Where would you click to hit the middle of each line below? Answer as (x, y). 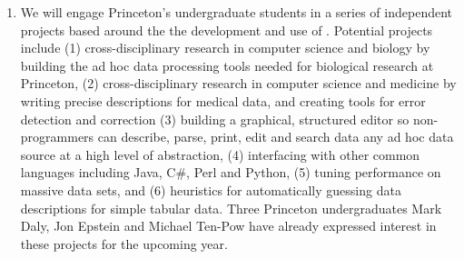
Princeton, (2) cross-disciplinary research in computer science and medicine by (238, 83)
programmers (57, 137)
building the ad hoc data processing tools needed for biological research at (227, 65)
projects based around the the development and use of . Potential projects (227, 30)
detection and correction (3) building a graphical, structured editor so (215, 119)
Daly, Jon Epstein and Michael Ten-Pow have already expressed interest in (228, 226)
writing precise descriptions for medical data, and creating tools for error (223, 100)
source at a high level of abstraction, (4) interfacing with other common (220, 154)
